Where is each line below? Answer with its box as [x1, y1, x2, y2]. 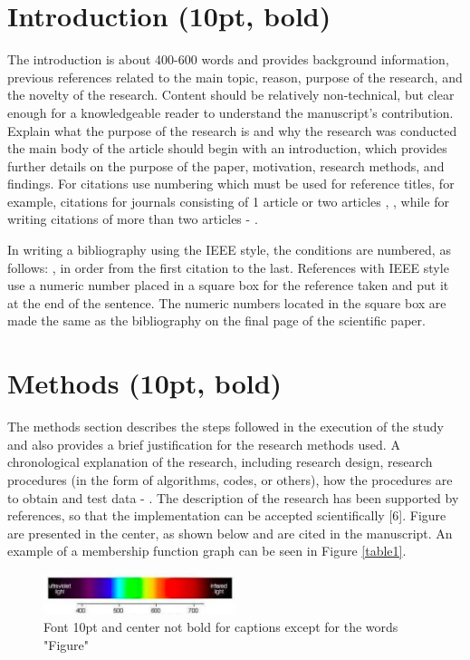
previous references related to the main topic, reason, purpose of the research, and [7, 67, 463, 86]
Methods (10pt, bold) [7, 364, 283, 402]
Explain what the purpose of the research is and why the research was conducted [7, 121, 457, 140]
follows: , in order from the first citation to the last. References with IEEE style [7, 257, 449, 277]
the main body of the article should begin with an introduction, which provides [7, 139, 447, 158]
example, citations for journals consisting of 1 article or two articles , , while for [7, 191, 449, 210]
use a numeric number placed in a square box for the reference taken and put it [7, 276, 449, 295]
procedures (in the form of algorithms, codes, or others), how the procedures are [7, 470, 453, 489]
